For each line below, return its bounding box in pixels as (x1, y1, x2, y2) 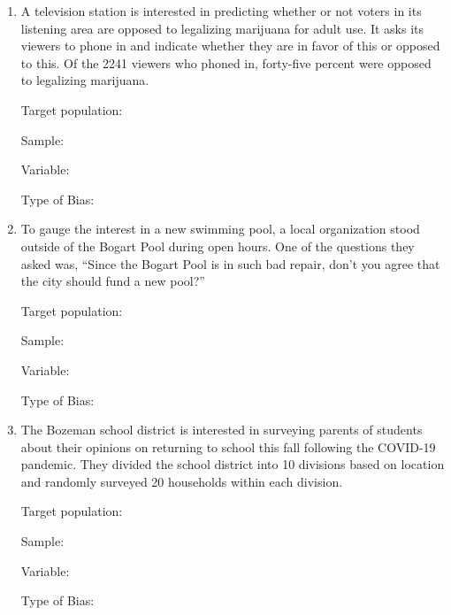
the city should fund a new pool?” (20, 272, 205, 290)
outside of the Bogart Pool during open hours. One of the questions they (20, 236, 415, 255)
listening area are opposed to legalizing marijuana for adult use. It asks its (20, 19, 424, 37)
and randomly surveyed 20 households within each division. (20, 472, 343, 490)
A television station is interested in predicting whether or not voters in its (20, 2, 422, 19)
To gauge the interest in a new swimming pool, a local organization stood (20, 219, 420, 238)
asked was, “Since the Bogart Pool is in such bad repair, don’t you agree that (20, 254, 440, 273)
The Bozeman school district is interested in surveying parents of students (20, 420, 423, 439)
